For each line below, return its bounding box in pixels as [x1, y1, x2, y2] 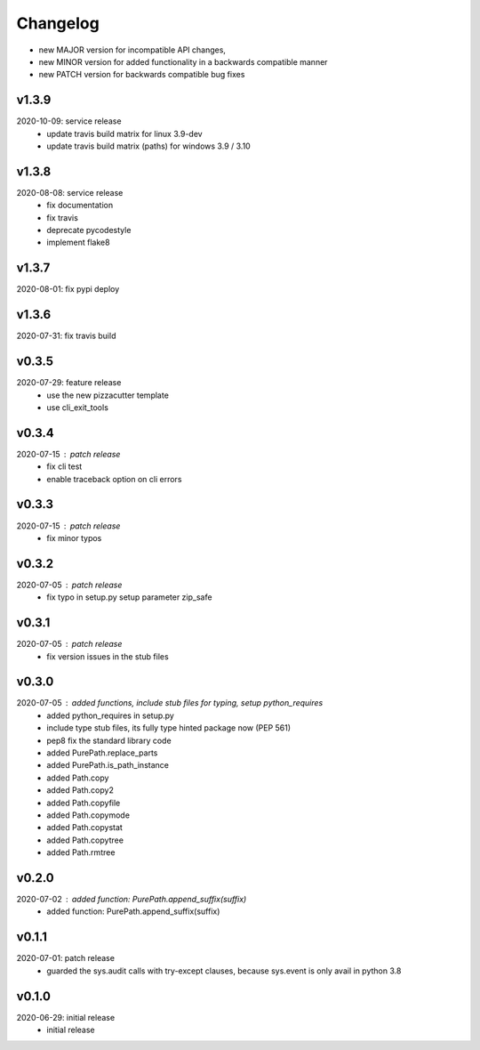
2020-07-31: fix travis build [16, 330, 116, 342]
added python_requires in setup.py [46, 710, 175, 721]
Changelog [16, 13, 100, 33]
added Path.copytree [46, 835, 124, 845]
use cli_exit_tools [46, 401, 108, 413]
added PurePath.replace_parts [46, 747, 158, 758]
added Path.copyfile [46, 797, 121, 808]
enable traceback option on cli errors [46, 473, 182, 484]
